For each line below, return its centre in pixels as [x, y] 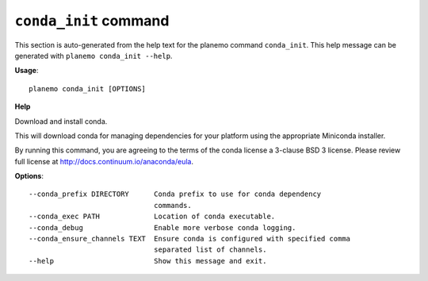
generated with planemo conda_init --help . [94, 56]
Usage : [27, 71]
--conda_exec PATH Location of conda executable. [152, 217]
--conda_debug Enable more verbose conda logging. [162, 227]
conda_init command [92, 21]
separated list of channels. [210, 250]
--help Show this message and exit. [148, 261]
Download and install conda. [61, 121]
